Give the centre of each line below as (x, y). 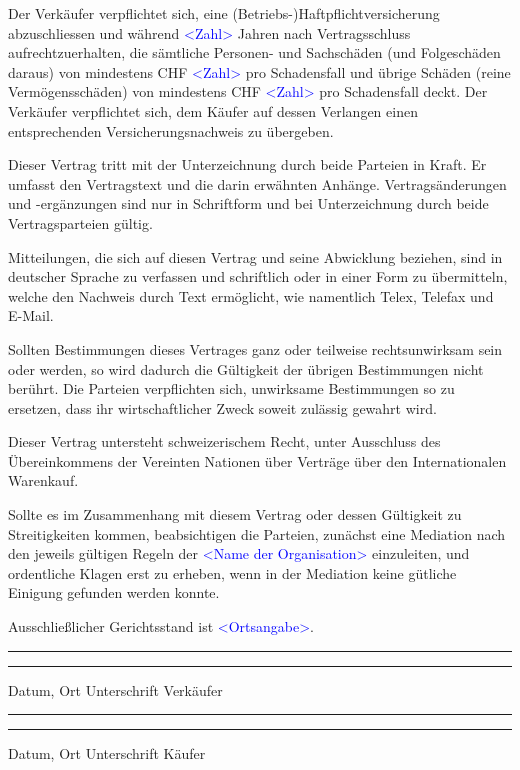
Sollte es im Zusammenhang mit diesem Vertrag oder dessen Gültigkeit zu (235, 514)
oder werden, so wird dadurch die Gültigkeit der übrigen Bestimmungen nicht (246, 368)
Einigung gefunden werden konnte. (114, 592)
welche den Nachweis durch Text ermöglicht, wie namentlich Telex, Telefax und (251, 295)
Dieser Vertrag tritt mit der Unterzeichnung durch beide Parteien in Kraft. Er (247, 164)
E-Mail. (31, 315)
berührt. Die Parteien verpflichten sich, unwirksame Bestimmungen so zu (231, 388)
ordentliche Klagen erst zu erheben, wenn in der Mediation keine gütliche (232, 572)
